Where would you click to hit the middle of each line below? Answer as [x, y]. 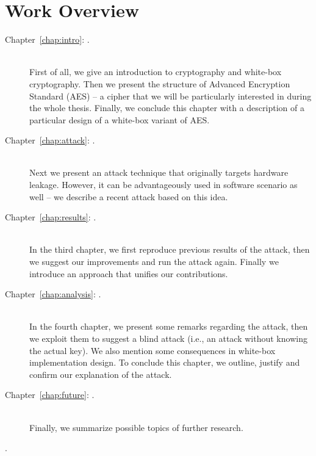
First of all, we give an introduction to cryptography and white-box [156, 72]
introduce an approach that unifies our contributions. [129, 273]
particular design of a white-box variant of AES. [120, 119]
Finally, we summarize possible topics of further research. [136, 427]
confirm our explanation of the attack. [101, 374]
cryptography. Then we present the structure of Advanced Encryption [160, 83]
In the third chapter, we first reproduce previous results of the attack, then [170, 249]
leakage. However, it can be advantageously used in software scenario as [163, 185]
